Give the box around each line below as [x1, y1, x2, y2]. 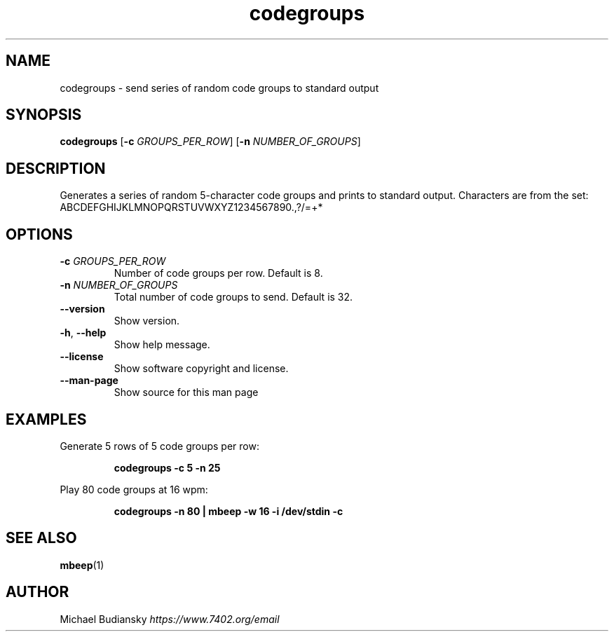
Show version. [114, 315, 180, 327]
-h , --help [60, 327, 107, 339]
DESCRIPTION [6, 159, 106, 177]
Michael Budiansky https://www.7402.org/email [60, 612, 280, 625]
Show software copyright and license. [114, 362, 289, 375]
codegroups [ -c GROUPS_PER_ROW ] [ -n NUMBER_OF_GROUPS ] [60, 135, 361, 148]
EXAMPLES [6, 410, 87, 428]
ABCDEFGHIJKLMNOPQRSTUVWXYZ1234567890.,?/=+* [60, 201, 323, 214]
